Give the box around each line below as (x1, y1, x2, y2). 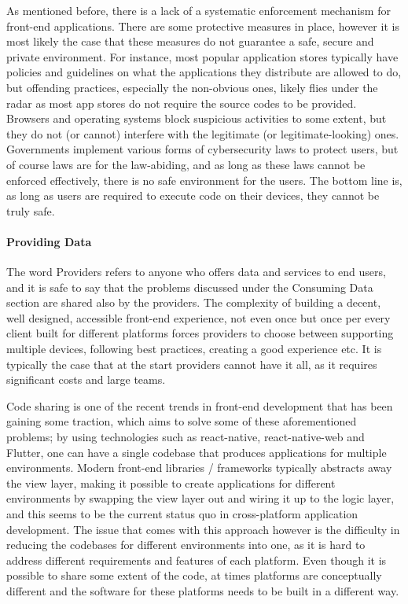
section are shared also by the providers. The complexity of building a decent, (6, 294, 381, 311)
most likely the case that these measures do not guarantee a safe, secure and (6, 33, 374, 50)
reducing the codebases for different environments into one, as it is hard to (6, 536, 366, 553)
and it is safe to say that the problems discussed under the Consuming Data (6, 278, 373, 295)
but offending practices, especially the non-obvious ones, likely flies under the (6, 79, 378, 95)
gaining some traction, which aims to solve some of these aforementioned (6, 413, 357, 429)
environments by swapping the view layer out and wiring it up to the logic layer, (6, 490, 395, 506)
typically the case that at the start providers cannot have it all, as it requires (6, 355, 377, 372)
